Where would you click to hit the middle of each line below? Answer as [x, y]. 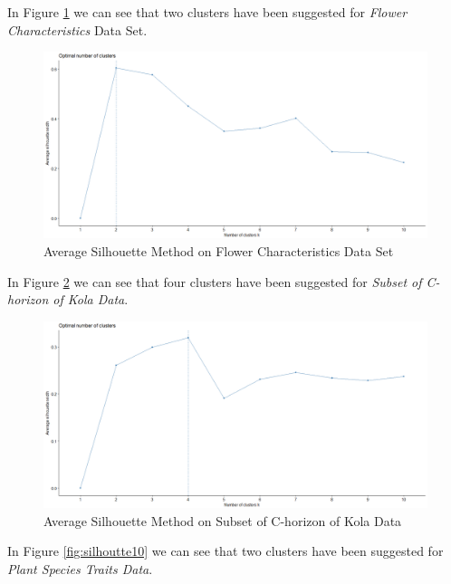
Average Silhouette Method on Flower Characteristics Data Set [219, 250]
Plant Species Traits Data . [80, 568]
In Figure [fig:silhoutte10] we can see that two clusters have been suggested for [225, 551]
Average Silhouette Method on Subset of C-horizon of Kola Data [223, 520]
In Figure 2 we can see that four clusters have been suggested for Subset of [215, 281]
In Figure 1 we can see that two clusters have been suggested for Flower [207, 12]
